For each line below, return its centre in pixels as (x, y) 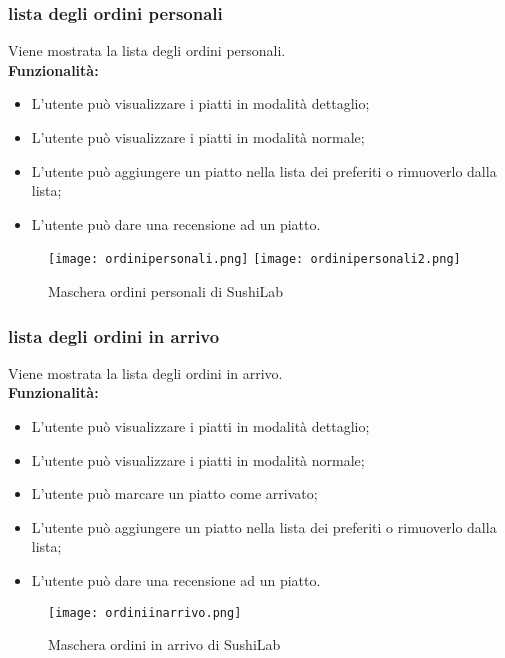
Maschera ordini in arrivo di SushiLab (164, 644)
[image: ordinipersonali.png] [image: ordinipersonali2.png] (254, 259)
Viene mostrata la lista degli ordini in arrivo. (145, 372)
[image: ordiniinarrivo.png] (145, 612)
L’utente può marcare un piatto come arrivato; (174, 493)
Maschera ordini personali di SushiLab (166, 291)
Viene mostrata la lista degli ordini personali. (147, 50)
